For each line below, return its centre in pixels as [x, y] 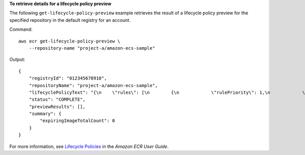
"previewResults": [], [57, 107]
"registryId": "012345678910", [68, 78]
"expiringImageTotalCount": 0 [78, 121]
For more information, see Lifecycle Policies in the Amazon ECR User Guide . [89, 146]
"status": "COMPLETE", [57, 100]
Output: [17, 60]
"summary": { [45, 114]
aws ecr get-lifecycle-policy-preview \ [69, 41]
